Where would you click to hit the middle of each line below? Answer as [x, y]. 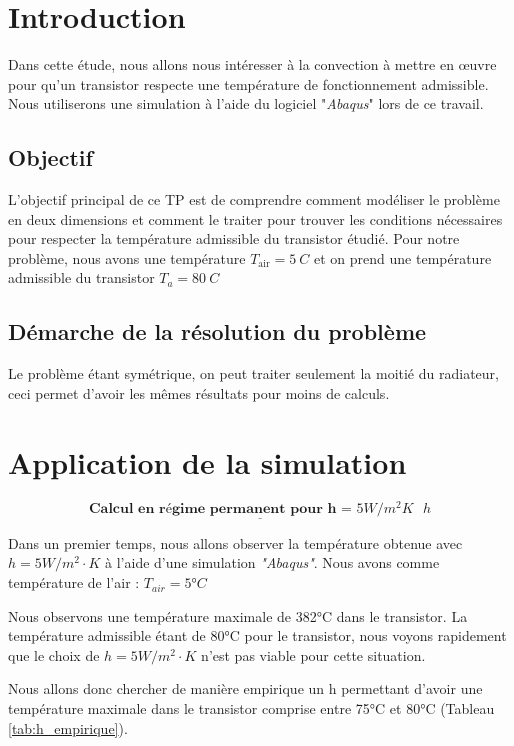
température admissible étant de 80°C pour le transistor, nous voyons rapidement [257, 635]
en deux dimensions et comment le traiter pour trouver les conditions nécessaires [255, 218]
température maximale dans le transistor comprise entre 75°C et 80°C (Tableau [251, 708]
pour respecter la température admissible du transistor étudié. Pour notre [234, 238]
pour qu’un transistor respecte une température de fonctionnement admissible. [248, 83]
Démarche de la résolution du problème [217, 331]
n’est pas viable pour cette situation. [313, 654]
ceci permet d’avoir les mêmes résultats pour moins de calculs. [199, 392]
